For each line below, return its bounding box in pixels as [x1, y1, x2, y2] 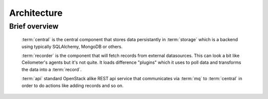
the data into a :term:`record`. [21, 66, 82, 72]
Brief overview [9, 22, 59, 31]
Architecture [9, 7, 63, 18]
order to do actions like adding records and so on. [21, 82, 124, 89]
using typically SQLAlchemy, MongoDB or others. [21, 44, 123, 49]
